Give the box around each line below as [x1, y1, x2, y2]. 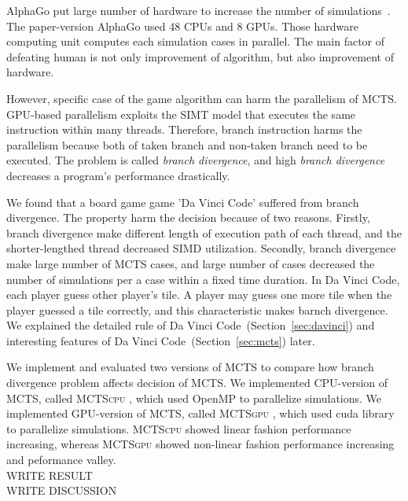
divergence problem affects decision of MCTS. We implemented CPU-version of [6, 374, 388, 391]
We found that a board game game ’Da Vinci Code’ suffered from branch [6, 193, 359, 210]
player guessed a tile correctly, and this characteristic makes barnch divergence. [6, 301, 388, 318]
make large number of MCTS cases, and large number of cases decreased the [6, 255, 375, 271]
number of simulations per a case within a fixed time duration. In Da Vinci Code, [6, 271, 400, 287]
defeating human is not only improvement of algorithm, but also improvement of [6, 48, 395, 64]
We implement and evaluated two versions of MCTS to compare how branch [6, 359, 374, 375]
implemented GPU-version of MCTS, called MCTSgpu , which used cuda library [6, 405, 395, 422]
